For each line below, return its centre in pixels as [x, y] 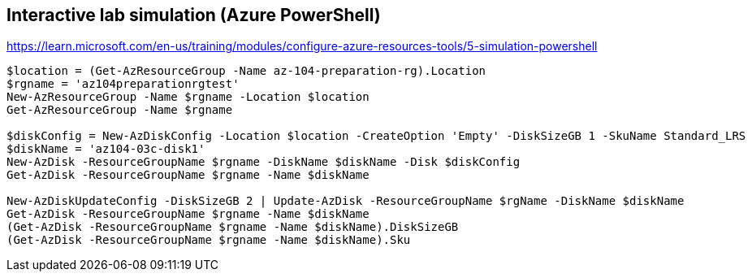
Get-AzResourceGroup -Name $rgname [120, 110]
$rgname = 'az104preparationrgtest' [123, 84]
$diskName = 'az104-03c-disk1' [106, 149]
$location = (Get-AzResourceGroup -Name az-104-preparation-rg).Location [246, 71]
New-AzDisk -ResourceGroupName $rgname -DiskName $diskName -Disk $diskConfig [264, 162]
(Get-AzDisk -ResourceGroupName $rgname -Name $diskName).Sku [209, 240]
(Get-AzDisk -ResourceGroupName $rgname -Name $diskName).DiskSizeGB [233, 227]
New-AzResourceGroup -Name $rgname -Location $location [188, 97]
